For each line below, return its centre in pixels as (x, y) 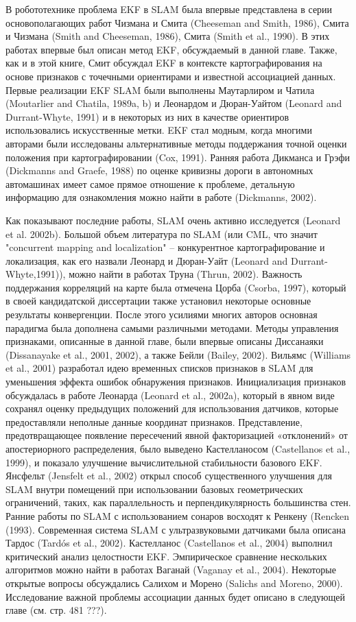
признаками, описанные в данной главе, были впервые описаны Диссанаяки (165, 341)
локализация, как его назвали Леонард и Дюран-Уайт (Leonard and (147, 260)
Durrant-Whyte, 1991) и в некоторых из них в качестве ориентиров (147, 116)
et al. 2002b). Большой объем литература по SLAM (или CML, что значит (162, 234)
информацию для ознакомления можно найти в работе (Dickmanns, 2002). (161, 197)
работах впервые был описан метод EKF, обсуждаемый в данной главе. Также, (171, 49)
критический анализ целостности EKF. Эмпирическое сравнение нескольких (166, 556)
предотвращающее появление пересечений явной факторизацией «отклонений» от (177, 435)
